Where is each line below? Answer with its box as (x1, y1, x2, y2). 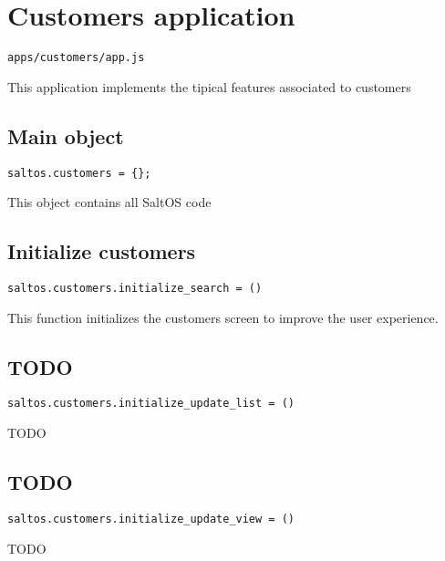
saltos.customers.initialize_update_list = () (7, 397, 295, 410)
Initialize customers (7, 237, 196, 265)
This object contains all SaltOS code (7, 192, 212, 212)
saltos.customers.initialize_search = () (7, 282, 263, 296)
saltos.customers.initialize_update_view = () (7, 512, 295, 525)
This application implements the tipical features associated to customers (7, 77, 411, 96)
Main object (7, 121, 124, 150)
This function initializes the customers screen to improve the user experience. (7, 307, 439, 327)
